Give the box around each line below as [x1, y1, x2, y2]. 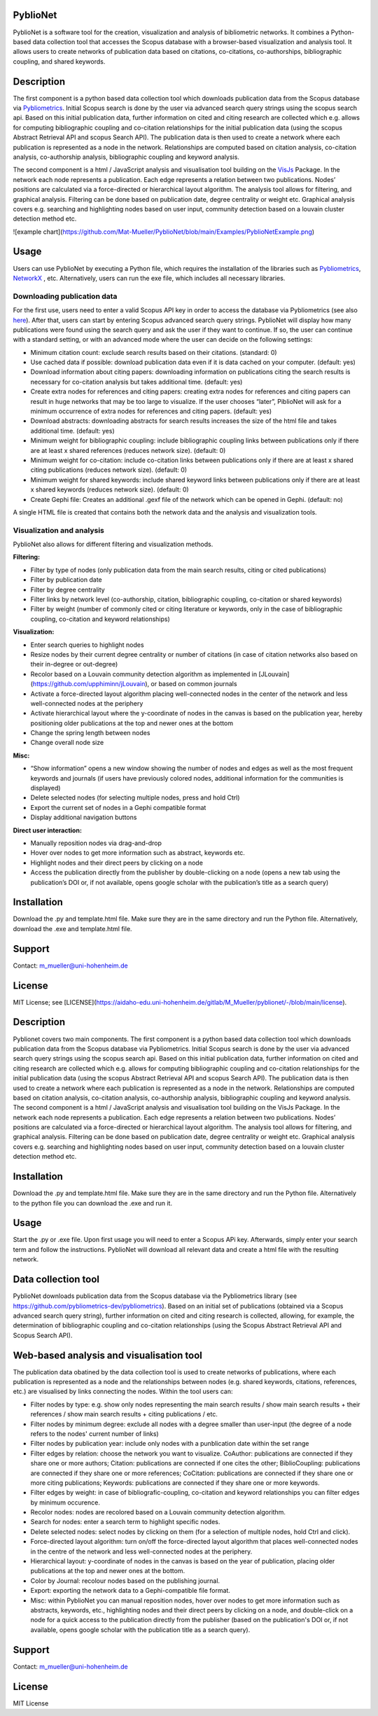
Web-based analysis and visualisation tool [13, 1349, 202, 1361]
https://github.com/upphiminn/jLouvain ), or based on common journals [32, 680, 237, 688]
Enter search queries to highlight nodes [30, 641, 144, 649]
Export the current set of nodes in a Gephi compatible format [30, 803, 206, 811]
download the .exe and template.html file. [13, 924, 132, 933]
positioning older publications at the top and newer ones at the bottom [30, 718, 234, 727]
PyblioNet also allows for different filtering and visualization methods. [13, 540, 213, 549]
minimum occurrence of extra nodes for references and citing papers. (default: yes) [30, 407, 272, 416]
